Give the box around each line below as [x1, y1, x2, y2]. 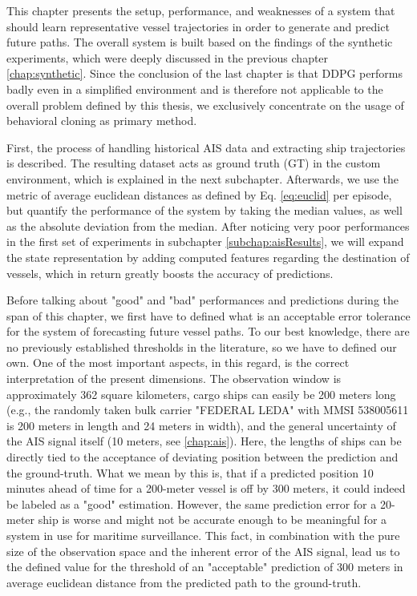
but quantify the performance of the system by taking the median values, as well [6, 202, 403, 219]
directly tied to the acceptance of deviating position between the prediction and [6, 449, 399, 465]
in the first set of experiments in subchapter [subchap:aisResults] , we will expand [6, 233, 404, 250]
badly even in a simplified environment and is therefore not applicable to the [6, 80, 383, 97]
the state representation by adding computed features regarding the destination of [6, 248, 410, 265]
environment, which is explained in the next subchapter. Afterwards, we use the [6, 170, 399, 187]
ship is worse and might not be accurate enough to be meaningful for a [38, 511, 387, 528]
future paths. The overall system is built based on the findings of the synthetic [6, 34, 393, 50]
